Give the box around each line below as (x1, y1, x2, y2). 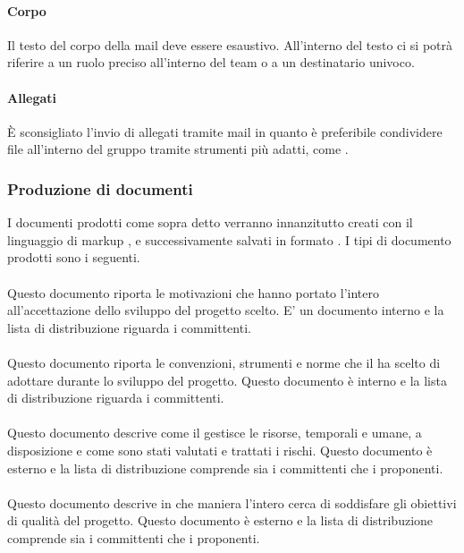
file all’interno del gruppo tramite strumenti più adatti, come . (7, 140, 349, 158)
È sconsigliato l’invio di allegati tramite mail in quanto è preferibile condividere (7, 122, 443, 140)
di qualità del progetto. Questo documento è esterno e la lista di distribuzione (7, 511, 434, 530)
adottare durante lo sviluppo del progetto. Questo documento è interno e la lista (7, 370, 447, 389)
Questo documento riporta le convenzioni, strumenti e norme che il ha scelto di (7, 353, 441, 371)
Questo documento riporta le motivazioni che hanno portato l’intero (7, 283, 379, 302)
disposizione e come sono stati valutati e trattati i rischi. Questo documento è (7, 440, 433, 459)
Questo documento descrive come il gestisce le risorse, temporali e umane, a (7, 423, 422, 442)
